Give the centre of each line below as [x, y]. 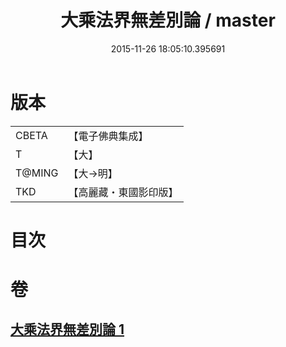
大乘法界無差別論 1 [67, 329]
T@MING [37, 173]
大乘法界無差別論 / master [168, 20]
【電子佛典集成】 [108, 136]
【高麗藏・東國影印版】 [123, 192]
